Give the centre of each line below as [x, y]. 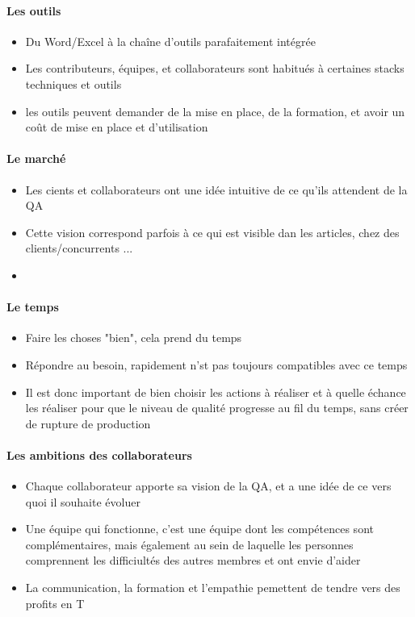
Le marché [36, 158]
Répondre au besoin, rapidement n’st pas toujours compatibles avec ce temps [216, 364]
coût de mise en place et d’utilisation [117, 127]
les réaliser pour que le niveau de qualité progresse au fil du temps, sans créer [217, 408]
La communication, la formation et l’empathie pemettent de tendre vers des [213, 588]
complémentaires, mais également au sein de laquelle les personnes [189, 544]
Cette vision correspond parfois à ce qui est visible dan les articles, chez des [212, 232]
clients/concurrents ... [79, 248]
